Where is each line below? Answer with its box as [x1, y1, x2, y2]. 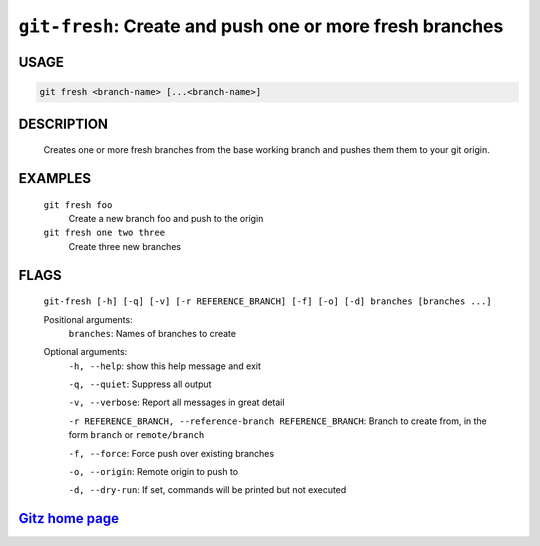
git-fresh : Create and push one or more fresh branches [18, 15, 504, 37]
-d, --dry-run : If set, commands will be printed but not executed [68, 484, 347, 496]
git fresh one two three [43, 227, 165, 239]
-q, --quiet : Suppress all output [68, 378, 212, 390]
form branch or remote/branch [68, 429, 205, 441]
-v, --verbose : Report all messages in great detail [68, 396, 285, 409]
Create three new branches [68, 240, 182, 252]
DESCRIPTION [18, 115, 109, 132]
